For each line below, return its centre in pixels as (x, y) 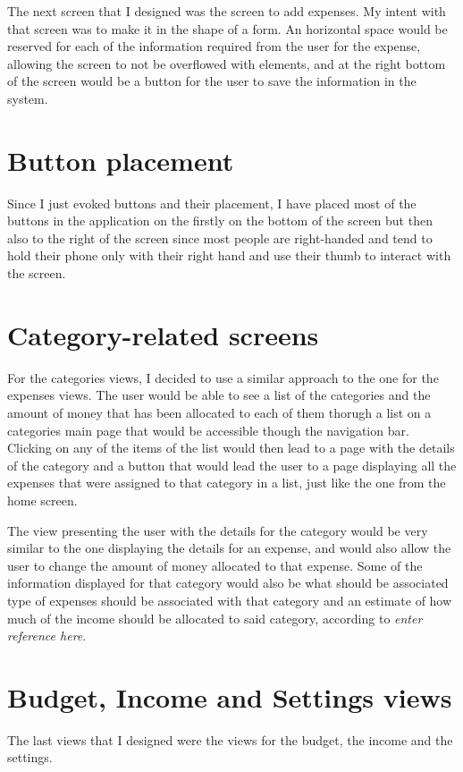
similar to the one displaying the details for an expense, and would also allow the (229, 548)
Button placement (121, 160)
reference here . (47, 636)
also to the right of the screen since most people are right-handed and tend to (220, 238)
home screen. (42, 500)
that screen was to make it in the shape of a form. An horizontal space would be (227, 28)
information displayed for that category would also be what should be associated (228, 583)
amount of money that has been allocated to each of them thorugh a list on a (219, 412)
